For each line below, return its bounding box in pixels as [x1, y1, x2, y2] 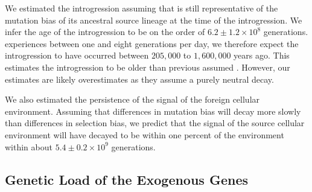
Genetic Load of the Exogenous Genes [5, 170, 249, 188]
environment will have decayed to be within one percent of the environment [5, 128, 284, 141]
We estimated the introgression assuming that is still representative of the [5, 2, 278, 14]
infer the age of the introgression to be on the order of [5, 25, 205, 38]
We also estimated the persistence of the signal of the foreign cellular [5, 93, 260, 106]
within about [5, 140, 53, 153]
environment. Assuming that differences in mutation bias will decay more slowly [5, 104, 301, 117]
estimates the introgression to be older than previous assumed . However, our [5, 60, 290, 73]
